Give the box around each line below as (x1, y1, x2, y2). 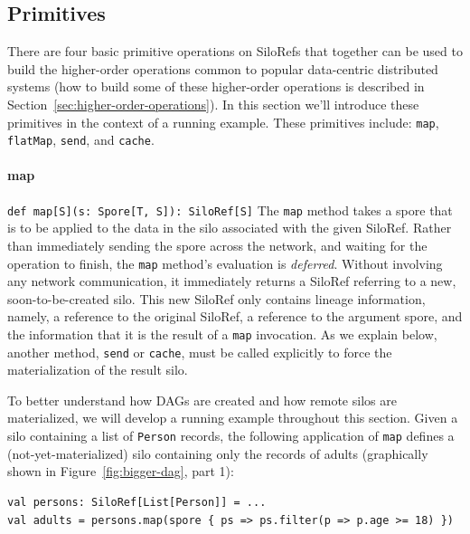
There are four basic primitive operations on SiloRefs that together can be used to (7, 42, 463, 61)
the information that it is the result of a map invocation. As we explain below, (7, 324, 437, 343)
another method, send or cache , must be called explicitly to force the (7, 342, 392, 361)
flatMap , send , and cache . (7, 130, 155, 149)
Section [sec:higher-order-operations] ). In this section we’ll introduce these (7, 94, 419, 113)
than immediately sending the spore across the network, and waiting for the (7, 235, 428, 254)
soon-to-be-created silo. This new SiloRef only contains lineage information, (7, 289, 426, 308)
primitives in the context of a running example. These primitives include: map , (7, 112, 439, 131)
